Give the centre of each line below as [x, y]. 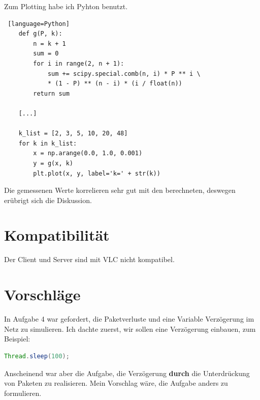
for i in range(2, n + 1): [79, 63]
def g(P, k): [40, 34]
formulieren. [23, 393]
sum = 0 [46, 54]
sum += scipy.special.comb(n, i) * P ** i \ [124, 74]
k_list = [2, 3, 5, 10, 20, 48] [73, 134]
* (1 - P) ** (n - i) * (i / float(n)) [115, 84]
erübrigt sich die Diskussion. [48, 200]
